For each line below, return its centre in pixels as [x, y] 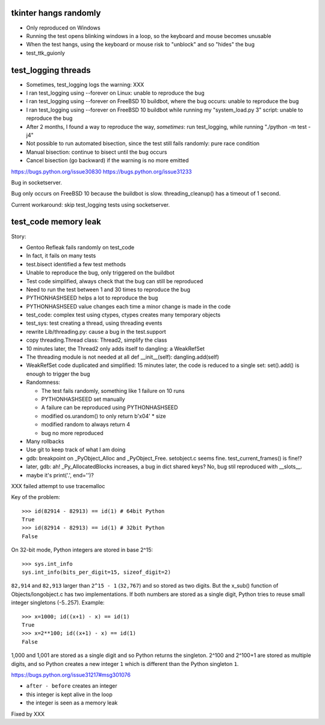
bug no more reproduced [72, 433]
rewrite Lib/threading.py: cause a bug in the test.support [96, 331]
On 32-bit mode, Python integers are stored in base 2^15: [82, 550]
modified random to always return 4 [86, 424]
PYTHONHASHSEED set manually [83, 399]
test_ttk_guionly [46, 53]
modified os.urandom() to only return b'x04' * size [104, 416]
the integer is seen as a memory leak [72, 703]
